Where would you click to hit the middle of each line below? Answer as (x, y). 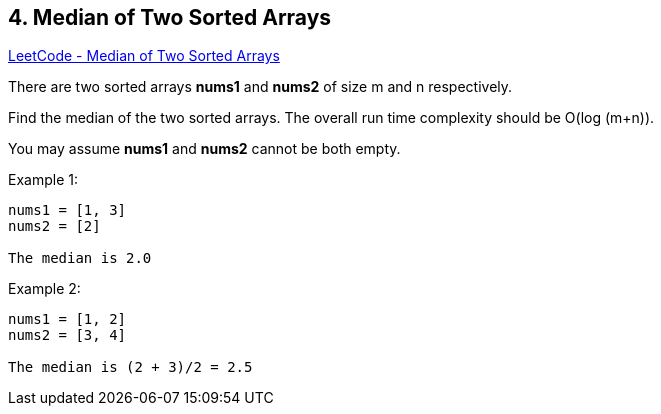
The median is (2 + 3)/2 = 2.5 (130, 367)
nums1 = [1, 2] (67, 319)
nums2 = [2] (54, 226)
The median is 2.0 (80, 258)
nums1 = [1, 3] (67, 210)
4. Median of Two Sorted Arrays (170, 17)
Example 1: (43, 180)
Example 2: (44, 289)
